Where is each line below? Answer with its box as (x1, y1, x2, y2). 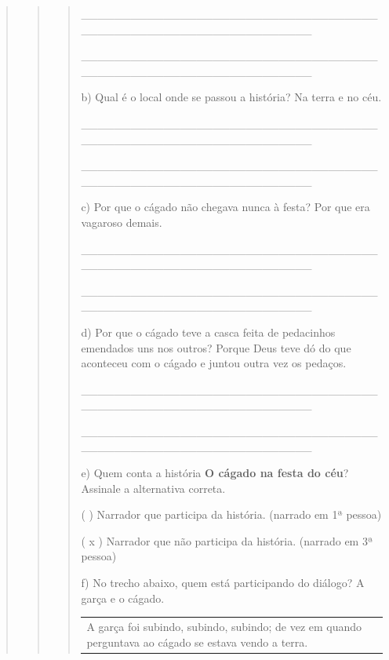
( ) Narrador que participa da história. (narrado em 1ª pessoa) (81, 506, 382, 523)
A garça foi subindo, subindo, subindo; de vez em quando (86, 618, 362, 634)
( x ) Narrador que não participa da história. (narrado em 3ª (81, 532, 373, 549)
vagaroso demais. (81, 213, 162, 230)
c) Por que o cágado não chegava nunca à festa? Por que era (81, 199, 370, 215)
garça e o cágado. (81, 589, 165, 606)
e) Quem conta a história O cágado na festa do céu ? (81, 465, 349, 481)
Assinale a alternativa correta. (81, 480, 226, 496)
